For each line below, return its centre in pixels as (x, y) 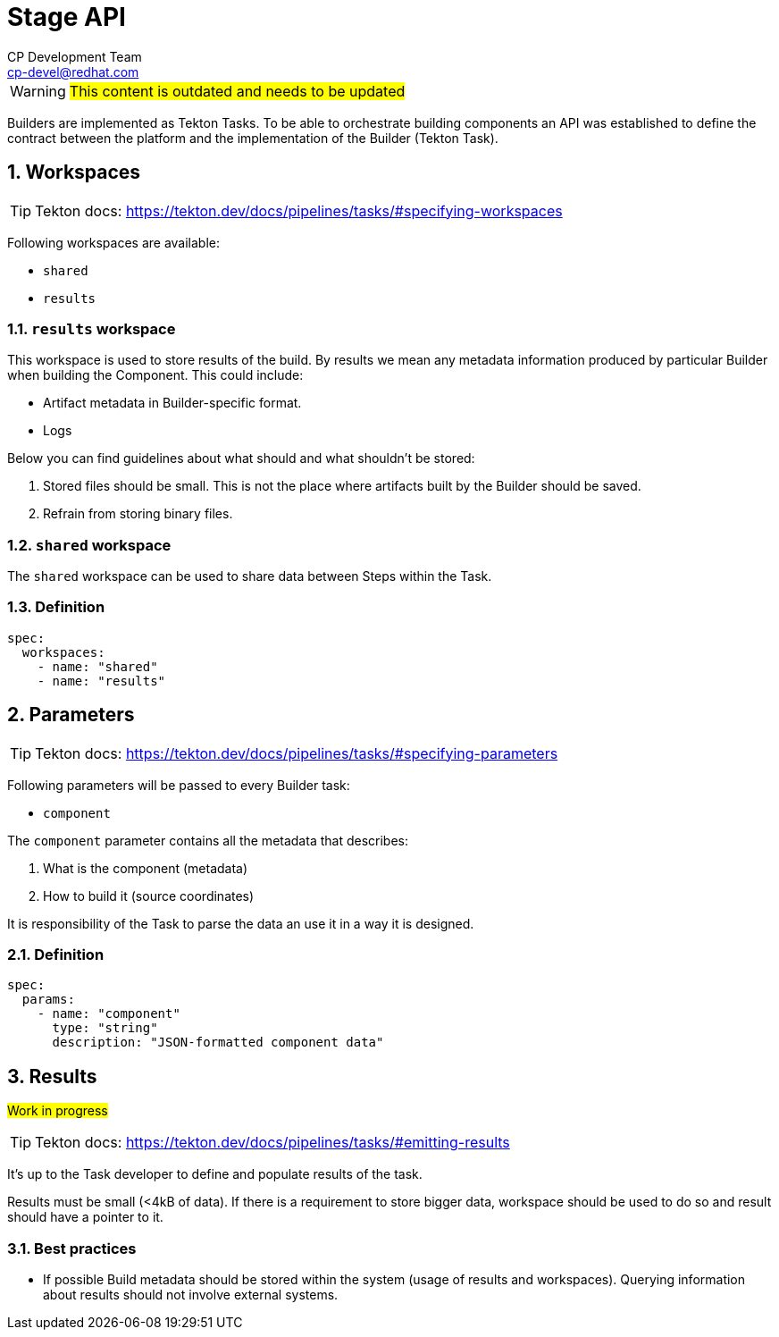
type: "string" (105, 1028)
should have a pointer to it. (85, 1217)
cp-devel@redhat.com (73, 71)
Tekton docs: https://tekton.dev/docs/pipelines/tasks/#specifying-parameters (297, 753)
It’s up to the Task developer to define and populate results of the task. (215, 1174)
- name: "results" (101, 681)
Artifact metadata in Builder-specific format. (172, 403)
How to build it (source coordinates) (149, 896)
